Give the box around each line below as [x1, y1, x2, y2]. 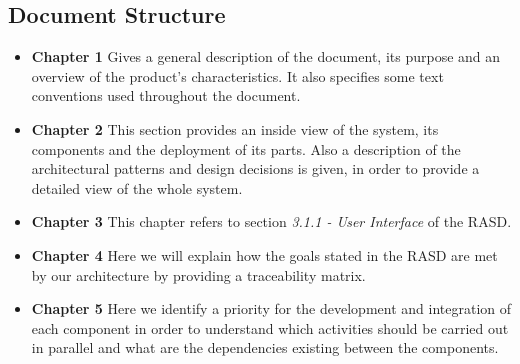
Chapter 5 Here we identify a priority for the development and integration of [31, 298, 511, 319]
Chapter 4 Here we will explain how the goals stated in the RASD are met [31, 244, 498, 265]
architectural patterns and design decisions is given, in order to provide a [31, 158, 480, 179]
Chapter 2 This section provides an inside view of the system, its [31, 118, 439, 139]
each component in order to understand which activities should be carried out [31, 317, 509, 338]
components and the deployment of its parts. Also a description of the [31, 138, 461, 159]
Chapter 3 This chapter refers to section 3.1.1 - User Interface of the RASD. [31, 211, 512, 232]
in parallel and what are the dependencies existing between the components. [31, 337, 499, 358]
